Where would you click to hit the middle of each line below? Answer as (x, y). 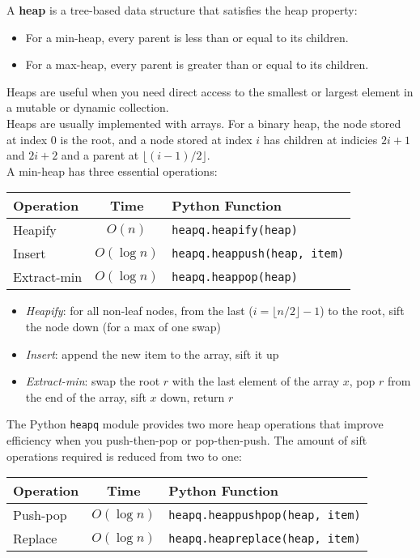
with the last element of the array (256, 381)
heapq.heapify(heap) (235, 230)
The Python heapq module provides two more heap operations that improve (195, 424)
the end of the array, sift (86, 396)
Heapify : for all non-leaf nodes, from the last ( (139, 311)
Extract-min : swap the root (93, 381)
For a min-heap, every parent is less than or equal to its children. (187, 37)
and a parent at (100, 155)
